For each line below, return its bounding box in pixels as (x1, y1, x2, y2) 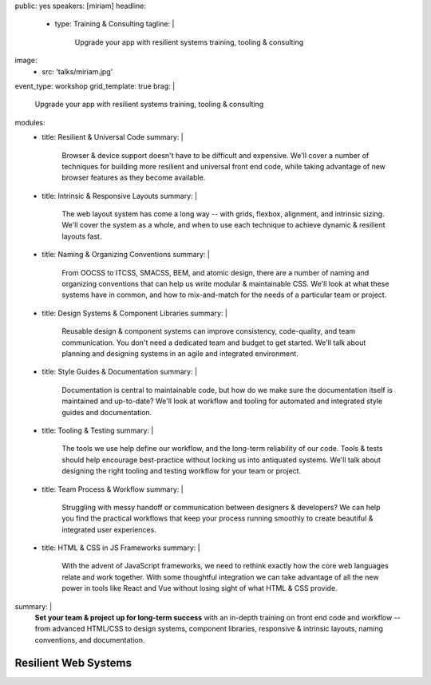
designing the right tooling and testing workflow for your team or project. (61, 466, 302, 476)
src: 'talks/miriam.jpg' (42, 66, 113, 76)
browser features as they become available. (61, 172, 206, 183)
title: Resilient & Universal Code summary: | (42, 133, 184, 142)
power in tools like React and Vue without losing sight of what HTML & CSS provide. (61, 584, 338, 593)
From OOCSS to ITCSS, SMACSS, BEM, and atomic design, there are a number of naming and (61, 267, 370, 277)
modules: (14, 117, 45, 127)
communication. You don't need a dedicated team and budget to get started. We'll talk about (61, 338, 366, 347)
